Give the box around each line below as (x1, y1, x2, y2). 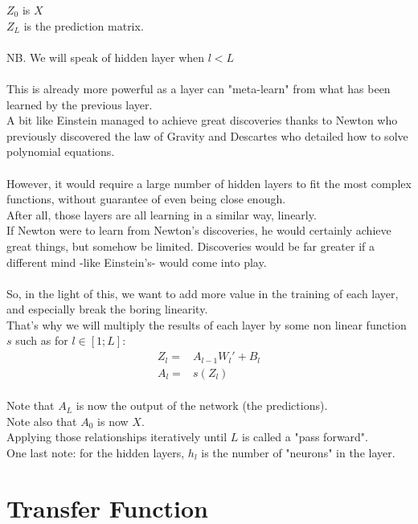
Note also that (6, 412, 77, 429)
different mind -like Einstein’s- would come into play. (6, 253, 267, 270)
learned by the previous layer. (6, 96, 153, 113)
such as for (15, 332, 68, 349)
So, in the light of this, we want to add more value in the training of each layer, (6, 285, 399, 301)
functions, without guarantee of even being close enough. (6, 190, 286, 207)
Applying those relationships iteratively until (6, 428, 227, 445)
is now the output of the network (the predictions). (76, 397, 328, 414)
